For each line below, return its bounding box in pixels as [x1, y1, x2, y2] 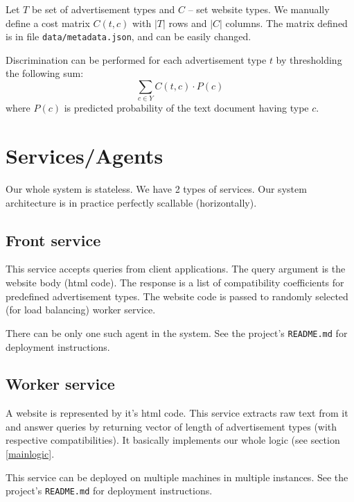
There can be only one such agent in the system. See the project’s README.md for [6, 325, 348, 340]
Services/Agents [6, 141, 163, 170]
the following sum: [6, 66, 84, 80]
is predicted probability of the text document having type [64, 101, 309, 115]
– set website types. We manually [188, 2, 330, 16]
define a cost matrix [6, 15, 90, 30]
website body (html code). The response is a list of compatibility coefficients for [6, 275, 344, 290]
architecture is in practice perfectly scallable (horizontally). [6, 195, 257, 209]
